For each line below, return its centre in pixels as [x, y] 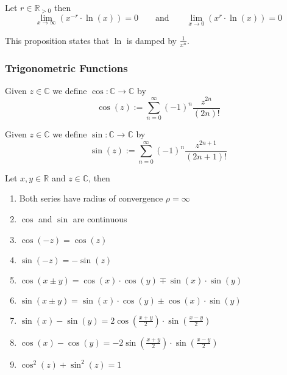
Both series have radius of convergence [91, 198]
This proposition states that [57, 40]
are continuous [100, 218]
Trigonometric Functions [66, 67]
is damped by [151, 40]
